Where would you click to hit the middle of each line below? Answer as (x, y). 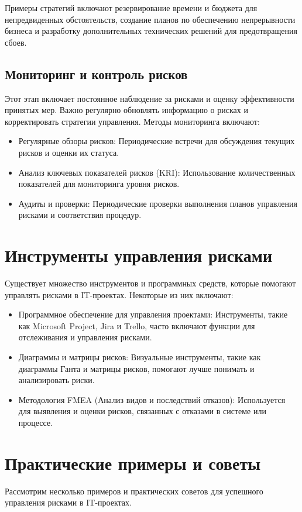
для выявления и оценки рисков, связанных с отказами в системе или (142, 411)
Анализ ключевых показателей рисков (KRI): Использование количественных (157, 172)
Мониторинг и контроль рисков (96, 74)
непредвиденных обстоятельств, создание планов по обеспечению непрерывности (150, 19)
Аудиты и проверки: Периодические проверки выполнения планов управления (158, 203)
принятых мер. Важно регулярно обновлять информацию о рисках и (126, 110)
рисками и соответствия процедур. (80, 215)
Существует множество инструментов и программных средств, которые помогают (150, 283)
